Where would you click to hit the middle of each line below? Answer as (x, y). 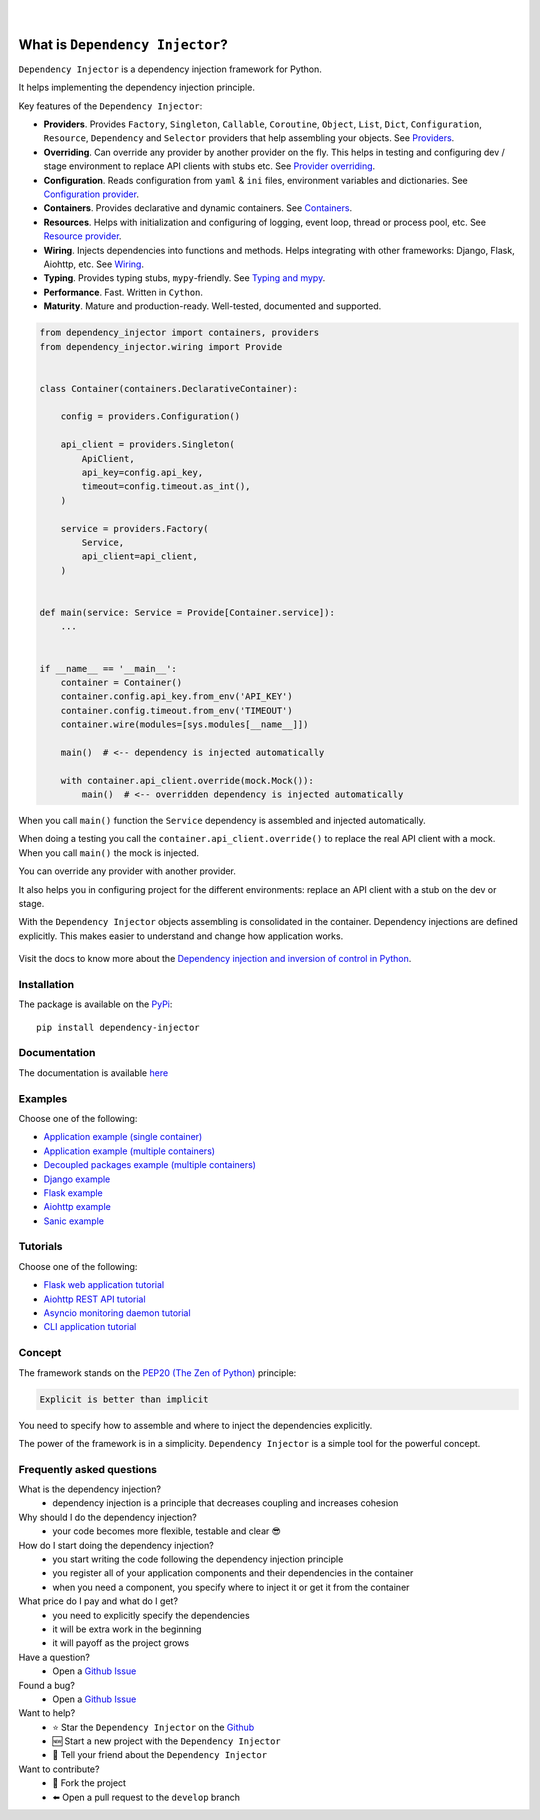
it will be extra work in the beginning (127, 1629)
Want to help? (47, 1713)
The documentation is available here (93, 1072)
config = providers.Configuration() (150, 416)
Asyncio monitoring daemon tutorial (117, 1313)
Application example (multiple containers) (129, 1151)
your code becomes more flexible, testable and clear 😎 (167, 1531)
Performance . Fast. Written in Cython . (123, 292)
